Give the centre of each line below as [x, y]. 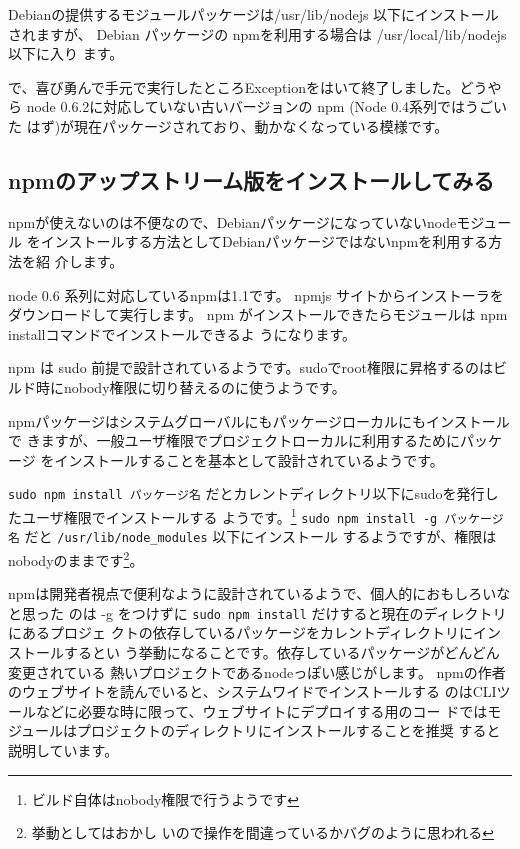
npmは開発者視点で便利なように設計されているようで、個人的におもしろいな [259, 593]
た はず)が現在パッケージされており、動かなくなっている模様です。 [228, 125]
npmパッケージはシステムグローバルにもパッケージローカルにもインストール [259, 420]
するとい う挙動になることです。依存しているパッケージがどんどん [281, 652]
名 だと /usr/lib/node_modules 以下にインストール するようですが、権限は [252, 536]
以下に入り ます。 [66, 53]
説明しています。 [63, 749]
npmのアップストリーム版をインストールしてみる [251, 179]
